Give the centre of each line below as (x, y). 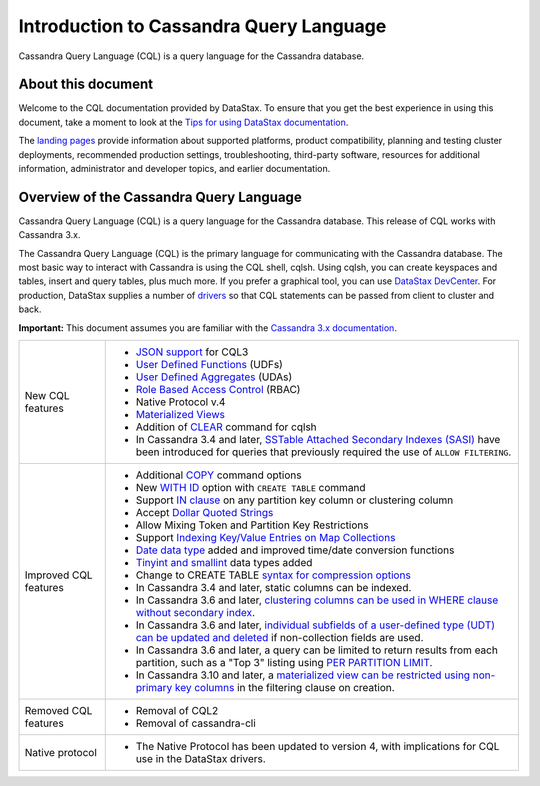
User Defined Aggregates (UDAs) (214, 377)
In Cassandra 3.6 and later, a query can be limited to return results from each (317, 650)
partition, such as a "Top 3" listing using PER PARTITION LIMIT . (284, 663)
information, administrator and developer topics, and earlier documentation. (174, 169)
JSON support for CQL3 (192, 352)
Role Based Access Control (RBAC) (218, 390)
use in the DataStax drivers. (201, 759)
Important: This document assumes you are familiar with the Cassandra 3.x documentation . (207, 327)
